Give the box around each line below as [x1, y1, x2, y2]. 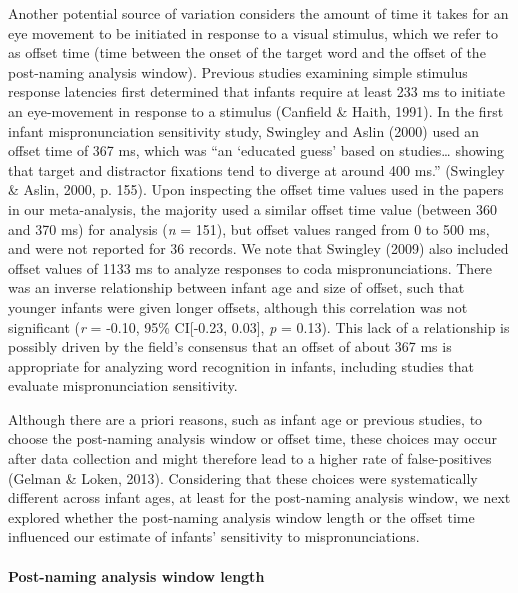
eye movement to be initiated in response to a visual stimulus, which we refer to [8, 22, 499, 43]
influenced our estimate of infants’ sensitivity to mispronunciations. [8, 526, 420, 547]
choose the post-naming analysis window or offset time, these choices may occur [8, 428, 497, 449]
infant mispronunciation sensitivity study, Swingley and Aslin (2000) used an [8, 120, 480, 141]
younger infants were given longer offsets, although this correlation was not [8, 296, 468, 317]
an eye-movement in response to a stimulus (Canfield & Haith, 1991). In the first [8, 100, 504, 121]
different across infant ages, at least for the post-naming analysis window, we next [8, 487, 511, 508]
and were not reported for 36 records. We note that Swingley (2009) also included [8, 238, 509, 259]
